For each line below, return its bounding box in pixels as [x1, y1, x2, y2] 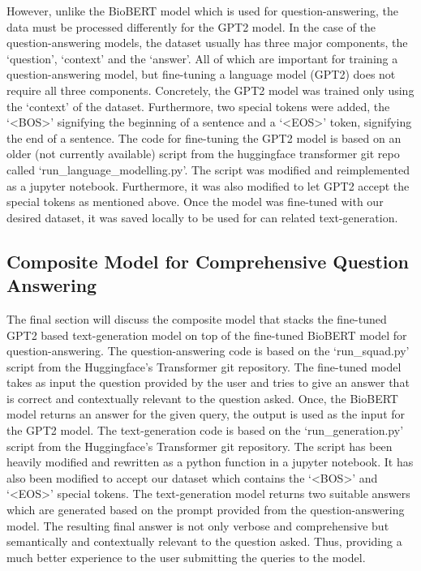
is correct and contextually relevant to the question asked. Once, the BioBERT [6, 389, 398, 406]
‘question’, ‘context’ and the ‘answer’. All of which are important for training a [6, 49, 398, 67]
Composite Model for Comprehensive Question [6, 248, 410, 273]
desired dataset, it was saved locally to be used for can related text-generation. [6, 208, 398, 225]
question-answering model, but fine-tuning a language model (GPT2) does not [6, 66, 396, 83]
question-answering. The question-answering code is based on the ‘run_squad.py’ [6, 342, 410, 359]
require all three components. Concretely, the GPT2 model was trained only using [6, 81, 415, 98]
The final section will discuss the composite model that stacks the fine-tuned [6, 310, 387, 327]
